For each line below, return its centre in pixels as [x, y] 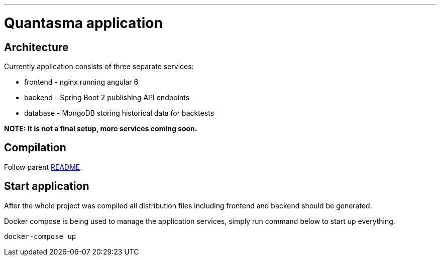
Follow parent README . [43, 167]
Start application [47, 186]
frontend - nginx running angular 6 [81, 82]
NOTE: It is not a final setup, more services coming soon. [101, 128]
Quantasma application [83, 23]
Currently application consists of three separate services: [99, 66]
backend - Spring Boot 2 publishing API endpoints [107, 97]
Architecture [36, 47]
